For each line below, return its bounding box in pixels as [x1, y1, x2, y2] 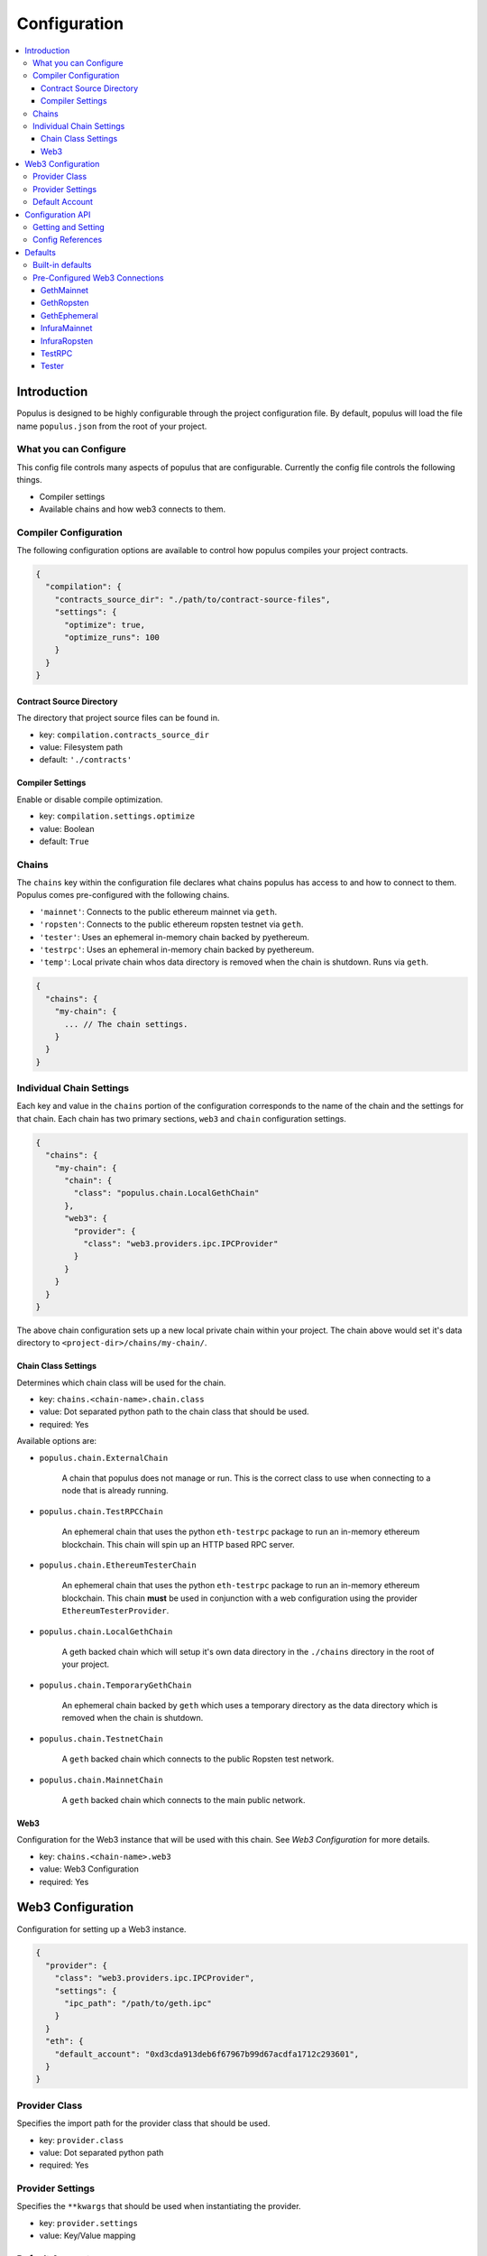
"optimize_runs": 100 [64, 633, 160, 643]
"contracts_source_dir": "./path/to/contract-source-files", [54, 594, 331, 605]
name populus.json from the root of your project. [16, 421, 207, 431]
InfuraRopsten [41, 335, 94, 347]
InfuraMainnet [41, 323, 93, 334]
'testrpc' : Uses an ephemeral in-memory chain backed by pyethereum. [39, 944, 315, 955]
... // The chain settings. [64, 1019, 188, 1029]
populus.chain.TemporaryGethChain [39, 1679, 192, 1690]
